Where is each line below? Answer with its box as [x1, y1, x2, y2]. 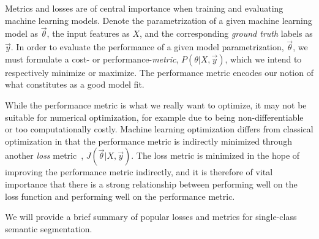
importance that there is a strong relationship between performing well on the [5, 177, 298, 190]
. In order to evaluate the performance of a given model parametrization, [10, 40, 284, 53]
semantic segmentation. [5, 222, 92, 235]
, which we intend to [225, 52, 302, 65]
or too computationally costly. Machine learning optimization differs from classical [5, 123, 313, 135]
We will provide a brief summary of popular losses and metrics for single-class [5, 210, 297, 223]
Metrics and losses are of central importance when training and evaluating [5, 2, 283, 14]
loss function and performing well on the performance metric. [5, 189, 235, 202]
